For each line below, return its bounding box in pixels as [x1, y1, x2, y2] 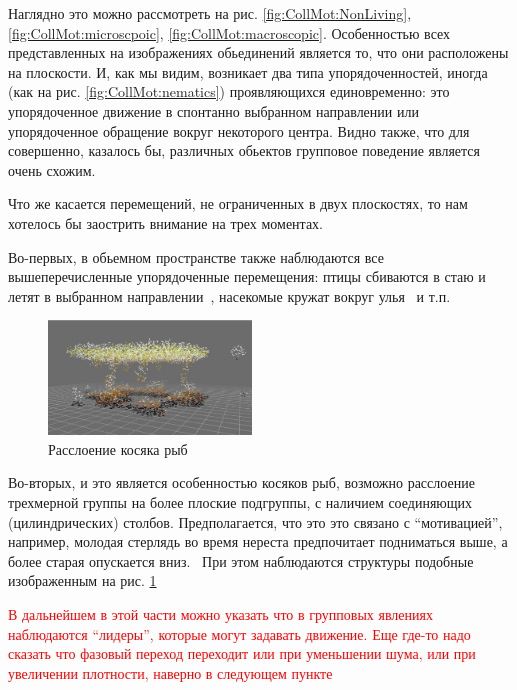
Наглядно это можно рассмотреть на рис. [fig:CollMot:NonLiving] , [8, 3, 412, 23]
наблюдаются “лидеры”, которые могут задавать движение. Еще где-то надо [8, 623, 471, 644]
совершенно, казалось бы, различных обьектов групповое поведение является [8, 140, 481, 161]
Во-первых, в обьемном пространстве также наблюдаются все [8, 246, 384, 267]
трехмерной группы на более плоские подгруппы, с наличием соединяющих [8, 491, 473, 512]
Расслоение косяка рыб [48, 438, 188, 459]
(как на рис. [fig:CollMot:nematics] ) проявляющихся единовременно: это [8, 81, 450, 102]
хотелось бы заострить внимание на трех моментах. [8, 212, 323, 233]
